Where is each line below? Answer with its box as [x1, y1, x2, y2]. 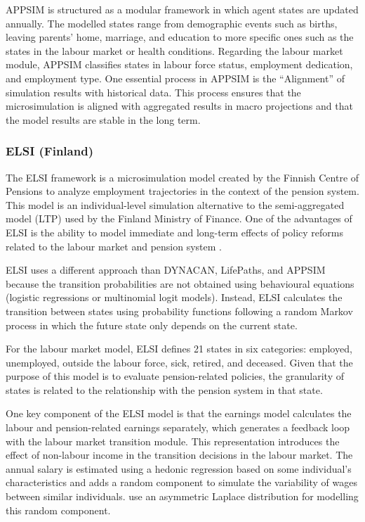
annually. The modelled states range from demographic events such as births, [6, 15, 338, 30]
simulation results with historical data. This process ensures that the [6, 84, 301, 99]
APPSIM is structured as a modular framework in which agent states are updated [6, 2, 359, 16]
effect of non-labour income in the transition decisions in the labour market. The [6, 447, 353, 462]
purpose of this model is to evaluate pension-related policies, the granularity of [6, 369, 345, 383]
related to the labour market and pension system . [6, 238, 222, 253]
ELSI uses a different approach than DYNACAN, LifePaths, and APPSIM [6, 262, 326, 277]
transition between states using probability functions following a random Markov [6, 303, 353, 318]
